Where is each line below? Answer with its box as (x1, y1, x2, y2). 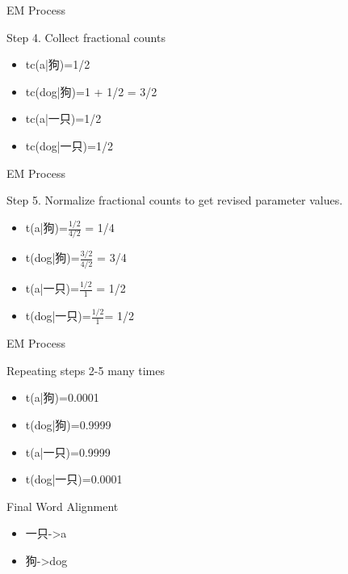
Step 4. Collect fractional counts (6, 28, 166, 45)
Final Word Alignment (6, 497, 119, 514)
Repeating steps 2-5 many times (6, 361, 165, 378)
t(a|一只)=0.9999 (25, 443, 111, 460)
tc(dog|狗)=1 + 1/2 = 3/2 (25, 82, 157, 99)
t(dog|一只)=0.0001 (25, 471, 123, 487)
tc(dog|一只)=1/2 (25, 137, 113, 154)
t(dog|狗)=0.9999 (25, 416, 111, 433)
